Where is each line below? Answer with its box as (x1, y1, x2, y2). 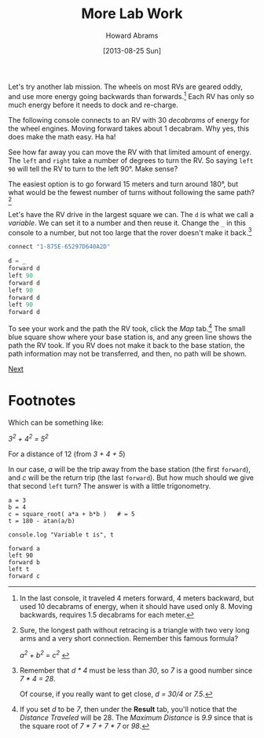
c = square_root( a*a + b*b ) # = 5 (8, 511, 135, 518)
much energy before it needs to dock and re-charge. (8, 100, 178, 109)
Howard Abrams (105, 31, 159, 40)
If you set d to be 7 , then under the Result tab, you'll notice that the (19, 705, 237, 714)
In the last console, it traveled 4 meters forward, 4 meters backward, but (19, 593, 255, 603)
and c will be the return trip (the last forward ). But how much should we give (8, 473, 254, 482)
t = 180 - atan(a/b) (8, 517, 76, 526)
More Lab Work (81, 5, 183, 23)
